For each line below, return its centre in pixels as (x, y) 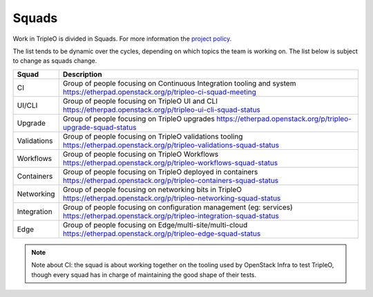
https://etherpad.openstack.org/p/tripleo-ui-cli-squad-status (161, 109)
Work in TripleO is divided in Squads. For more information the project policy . (122, 39)
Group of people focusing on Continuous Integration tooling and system (179, 83)
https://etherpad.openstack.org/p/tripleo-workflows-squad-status (170, 162)
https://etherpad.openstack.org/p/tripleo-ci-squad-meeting (160, 92)
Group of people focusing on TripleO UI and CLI (140, 101)
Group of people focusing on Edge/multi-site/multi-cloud (155, 224)
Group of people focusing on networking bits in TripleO (152, 189)
